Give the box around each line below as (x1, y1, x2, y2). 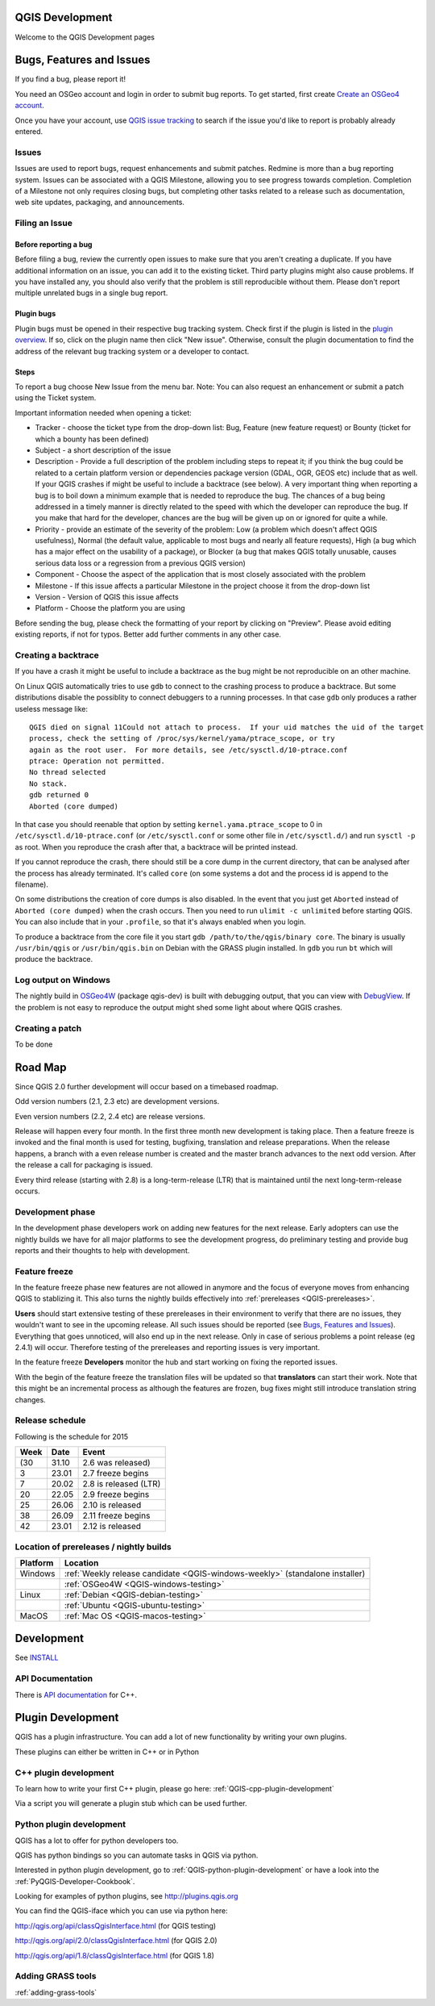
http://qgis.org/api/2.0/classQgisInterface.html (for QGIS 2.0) (14, 1936, 217, 1945)
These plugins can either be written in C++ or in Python (14, 1747, 200, 1757)
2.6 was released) (82, 1457, 151, 1469)
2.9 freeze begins (82, 1489, 150, 1500)
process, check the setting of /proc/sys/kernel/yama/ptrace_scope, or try (29, 734, 335, 743)
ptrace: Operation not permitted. (29, 757, 165, 766)
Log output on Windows (14, 975, 110, 986)
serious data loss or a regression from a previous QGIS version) (35, 558, 246, 568)
